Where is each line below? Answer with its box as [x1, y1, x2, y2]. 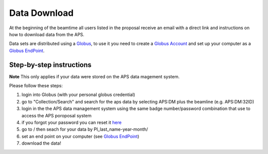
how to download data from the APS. [9, 31, 84, 37]
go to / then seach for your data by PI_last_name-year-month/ [21, 126, 148, 132]
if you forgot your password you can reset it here [21, 119, 122, 125]
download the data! [21, 140, 62, 146]
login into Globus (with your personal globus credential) [21, 92, 135, 98]
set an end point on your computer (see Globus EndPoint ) [21, 133, 139, 139]
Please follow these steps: [9, 83, 63, 89]
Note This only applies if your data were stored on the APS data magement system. [9, 73, 180, 79]
